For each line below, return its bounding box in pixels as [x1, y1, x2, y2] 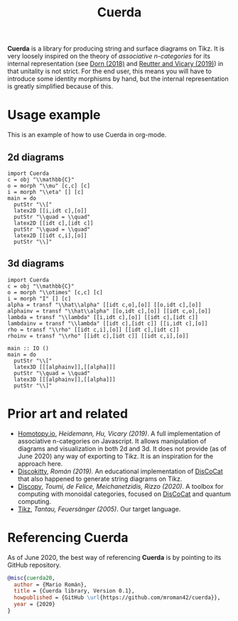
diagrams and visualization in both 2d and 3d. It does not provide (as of [17, 444, 227, 453]
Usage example [7, 107, 101, 123]
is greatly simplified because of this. [7, 82, 114, 91]
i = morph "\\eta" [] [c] [7, 188, 84, 195]
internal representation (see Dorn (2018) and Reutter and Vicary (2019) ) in [7, 60, 224, 68]
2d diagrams [7, 151, 65, 163]
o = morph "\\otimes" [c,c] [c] [7, 288, 103, 296]
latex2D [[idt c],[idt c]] [13, 220, 94, 227]
